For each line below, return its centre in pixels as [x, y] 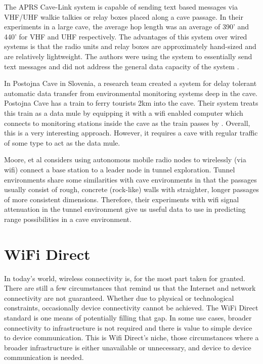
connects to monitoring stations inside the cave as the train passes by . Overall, [127, 123]
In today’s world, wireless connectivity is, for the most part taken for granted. [125, 278]
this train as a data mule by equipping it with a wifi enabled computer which [124, 112]
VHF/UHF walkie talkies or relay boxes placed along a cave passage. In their [124, 16]
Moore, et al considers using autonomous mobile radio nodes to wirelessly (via [125, 160]
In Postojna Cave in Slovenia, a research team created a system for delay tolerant [130, 83]
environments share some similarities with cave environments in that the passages [130, 179]
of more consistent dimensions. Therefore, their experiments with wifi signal [122, 199]
